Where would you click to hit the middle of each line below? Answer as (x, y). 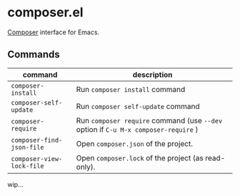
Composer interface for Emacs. (54, 32)
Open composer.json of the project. (135, 143)
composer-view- (37, 159)
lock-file (27, 166)
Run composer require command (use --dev (149, 120)
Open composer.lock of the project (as (140, 158)
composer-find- (37, 140)
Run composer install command (131, 89)
